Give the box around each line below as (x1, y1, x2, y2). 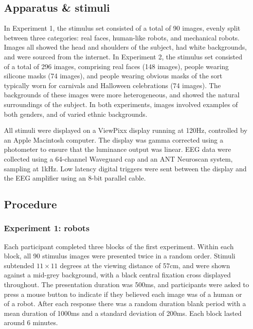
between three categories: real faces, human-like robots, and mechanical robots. (4, 32, 240, 42)
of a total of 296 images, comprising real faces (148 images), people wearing (4, 61, 229, 71)
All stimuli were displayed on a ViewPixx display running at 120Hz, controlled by (4, 125, 248, 135)
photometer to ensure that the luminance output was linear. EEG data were (4, 144, 231, 154)
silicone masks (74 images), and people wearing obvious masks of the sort (4, 71, 223, 81)
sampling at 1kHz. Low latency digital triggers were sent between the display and (4, 163, 247, 173)
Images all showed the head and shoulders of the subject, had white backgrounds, (4, 42, 247, 52)
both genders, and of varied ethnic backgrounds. (4, 109, 147, 119)
